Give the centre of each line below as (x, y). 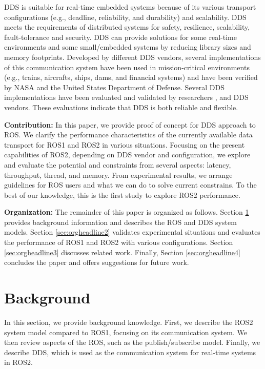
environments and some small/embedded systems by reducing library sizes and (128, 47)
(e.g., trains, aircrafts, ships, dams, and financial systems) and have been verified (131, 77)
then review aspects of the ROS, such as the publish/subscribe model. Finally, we (132, 342)
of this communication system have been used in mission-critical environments (127, 67)
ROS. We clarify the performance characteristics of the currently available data (128, 135)
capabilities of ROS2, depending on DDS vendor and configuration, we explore (127, 155)
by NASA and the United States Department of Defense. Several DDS (114, 87)
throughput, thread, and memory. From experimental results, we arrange (118, 175)
